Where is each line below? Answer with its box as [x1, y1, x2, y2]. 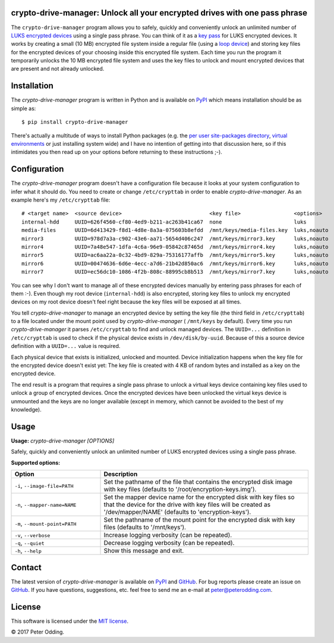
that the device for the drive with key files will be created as [103, 500, 270, 509]
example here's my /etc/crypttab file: [11, 196, 111, 203]
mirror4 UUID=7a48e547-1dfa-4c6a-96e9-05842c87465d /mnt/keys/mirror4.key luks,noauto [21, 243, 329, 250]
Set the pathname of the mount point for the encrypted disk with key [103, 516, 295, 524]
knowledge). [11, 406, 42, 413]
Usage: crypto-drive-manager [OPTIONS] [11, 437, 115, 444]
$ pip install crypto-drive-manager [21, 119, 128, 126]
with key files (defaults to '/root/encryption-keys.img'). [103, 485, 257, 494]
